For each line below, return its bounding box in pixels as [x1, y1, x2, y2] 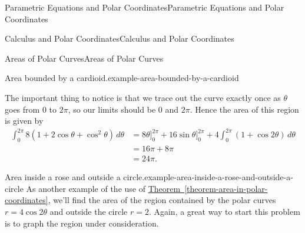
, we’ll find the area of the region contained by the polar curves [48, 194, 276, 206]
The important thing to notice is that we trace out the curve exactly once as [5, 91, 281, 103]
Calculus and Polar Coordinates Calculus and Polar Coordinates [5, 32, 234, 45]
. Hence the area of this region [190, 103, 299, 115]
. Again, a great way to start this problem [148, 205, 300, 217]
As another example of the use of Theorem [26, 182, 181, 194]
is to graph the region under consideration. [5, 217, 159, 229]
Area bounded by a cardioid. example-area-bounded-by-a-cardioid [5, 72, 239, 84]
